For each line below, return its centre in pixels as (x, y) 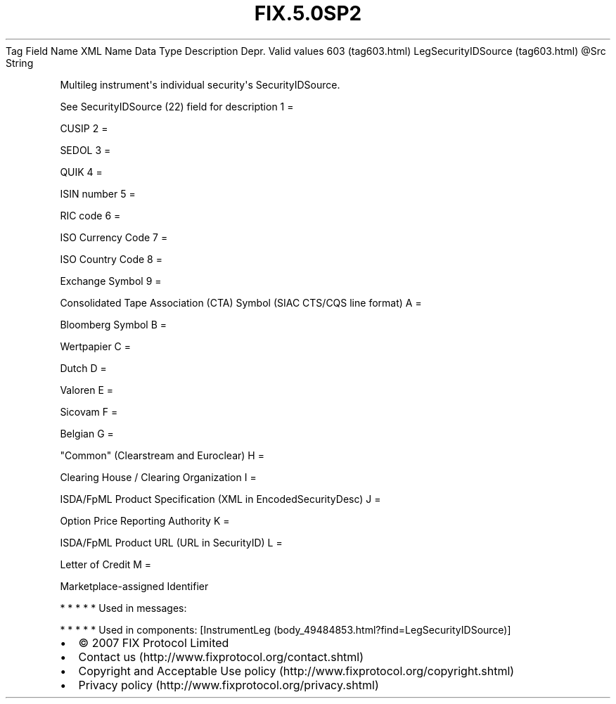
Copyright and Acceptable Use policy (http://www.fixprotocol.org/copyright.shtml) (296, 671)
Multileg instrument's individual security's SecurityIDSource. (200, 84)
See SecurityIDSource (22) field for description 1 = (177, 106)
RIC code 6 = (90, 215)
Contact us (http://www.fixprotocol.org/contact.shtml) (221, 657)
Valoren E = (87, 390)
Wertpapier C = (96, 346)
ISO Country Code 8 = (111, 259)
